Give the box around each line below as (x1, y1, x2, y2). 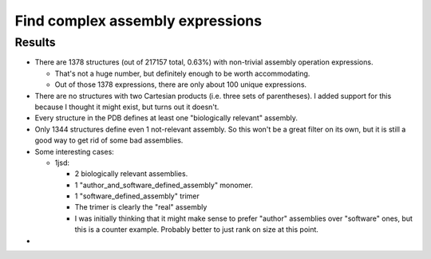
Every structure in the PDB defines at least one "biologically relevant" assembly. (34, 113, 299, 123)
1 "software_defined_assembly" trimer (74, 191, 200, 201)
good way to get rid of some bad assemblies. (34, 135, 184, 145)
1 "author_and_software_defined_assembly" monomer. (74, 180, 253, 190)
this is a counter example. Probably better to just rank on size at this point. (74, 225, 319, 234)
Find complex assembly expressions (14, 12, 263, 29)
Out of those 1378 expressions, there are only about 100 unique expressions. (54, 80, 307, 89)
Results (14, 35, 56, 49)
